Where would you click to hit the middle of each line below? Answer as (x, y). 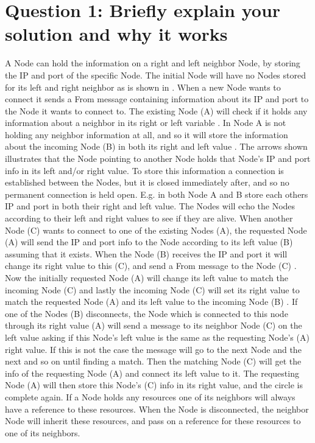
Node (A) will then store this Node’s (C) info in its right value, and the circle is (154, 385)
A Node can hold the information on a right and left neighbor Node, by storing (153, 63)
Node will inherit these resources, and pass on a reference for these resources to (153, 421)
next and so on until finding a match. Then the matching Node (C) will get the (153, 361)
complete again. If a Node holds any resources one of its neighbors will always (150, 396)
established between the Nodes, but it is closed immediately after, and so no (147, 182)
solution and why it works (116, 34)
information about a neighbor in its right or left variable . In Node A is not (146, 123)
